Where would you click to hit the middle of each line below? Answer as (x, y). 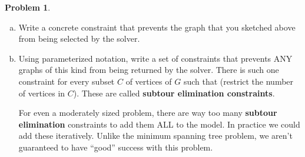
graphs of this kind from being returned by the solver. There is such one (149, 70)
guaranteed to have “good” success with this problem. (116, 147)
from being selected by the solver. (79, 39)
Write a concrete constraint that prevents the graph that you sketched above (157, 27)
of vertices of (149, 81)
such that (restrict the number (238, 81)
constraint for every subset (67, 81)
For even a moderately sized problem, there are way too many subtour (148, 113)
